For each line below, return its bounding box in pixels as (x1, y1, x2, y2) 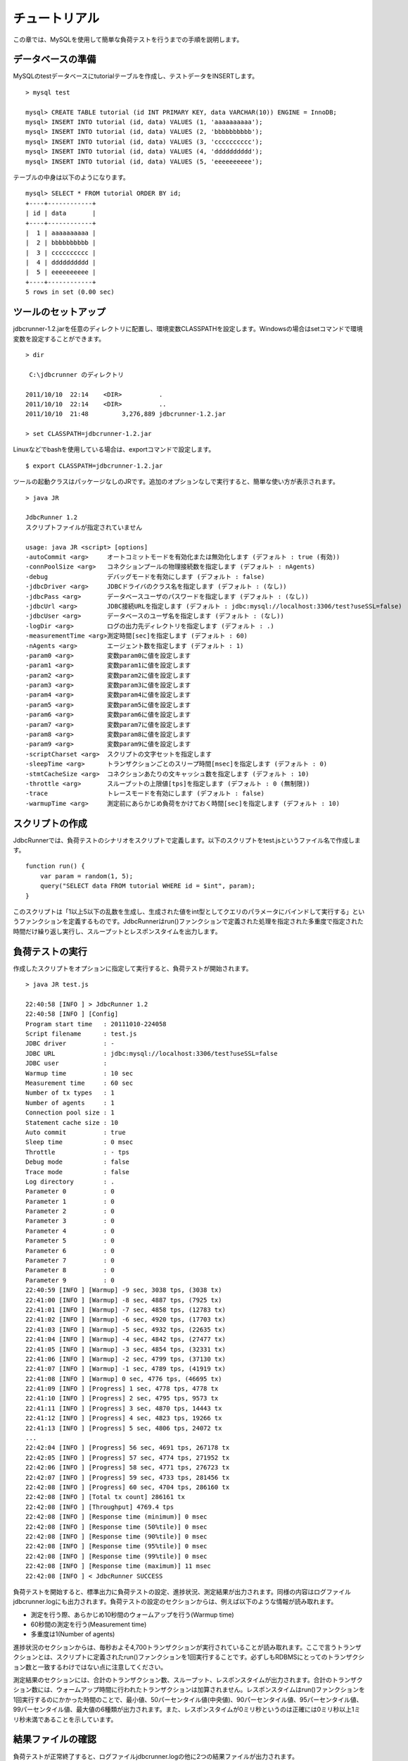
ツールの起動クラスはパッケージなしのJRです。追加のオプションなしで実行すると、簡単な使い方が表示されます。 (13, 478, 339, 486)
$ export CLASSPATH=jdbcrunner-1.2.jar (25, 461, 163, 470)
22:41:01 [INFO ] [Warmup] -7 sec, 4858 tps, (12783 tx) (25, 1305, 227, 1314)
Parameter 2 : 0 (25, 1207, 115, 1215)
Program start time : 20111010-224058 (25, 1020, 167, 1028)
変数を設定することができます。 (13, 335, 106, 343)
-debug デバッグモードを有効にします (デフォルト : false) (25, 573, 265, 580)
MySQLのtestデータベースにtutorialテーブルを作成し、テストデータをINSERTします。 (13, 72, 259, 80)
